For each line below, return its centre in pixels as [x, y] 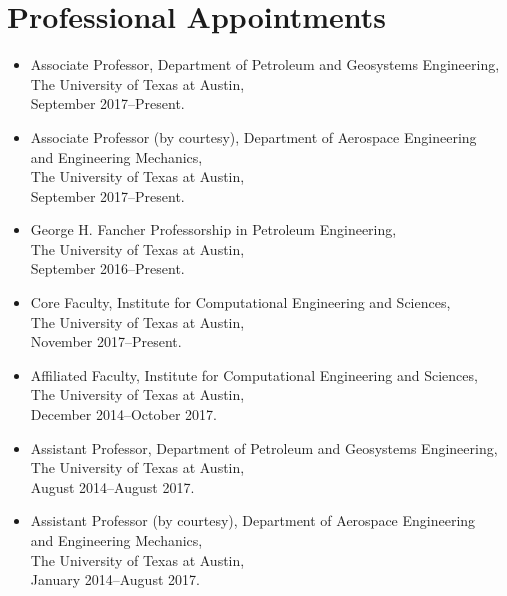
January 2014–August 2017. [115, 579]
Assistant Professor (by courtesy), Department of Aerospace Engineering [253, 520]
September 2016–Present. [107, 268]
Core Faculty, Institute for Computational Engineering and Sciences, [240, 302]
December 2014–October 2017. [123, 414]
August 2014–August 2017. [112, 486]
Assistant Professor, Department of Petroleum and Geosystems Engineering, [264, 447]
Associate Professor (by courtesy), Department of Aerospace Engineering [253, 136]
